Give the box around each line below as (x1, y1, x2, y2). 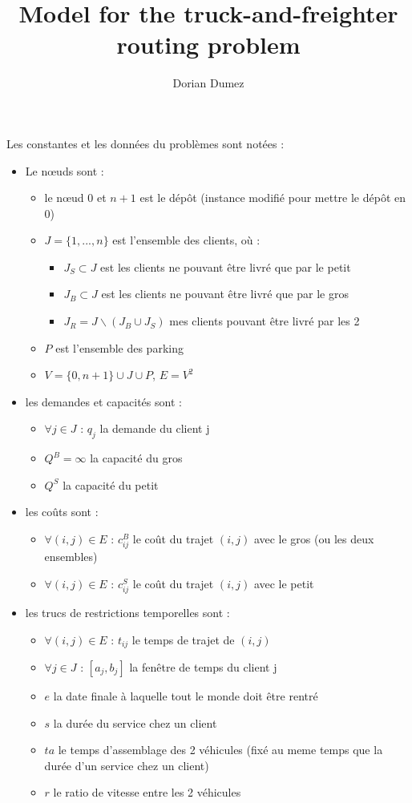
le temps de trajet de (131, 631, 235, 648)
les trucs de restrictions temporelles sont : (25, 603, 230, 620)
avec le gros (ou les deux (253, 531, 374, 547)
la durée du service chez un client (53, 714, 217, 731)
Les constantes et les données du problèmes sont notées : (6, 135, 285, 151)
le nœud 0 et (44, 189, 107, 206)
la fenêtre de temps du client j (129, 658, 277, 675)
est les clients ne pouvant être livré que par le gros (101, 285, 349, 302)
